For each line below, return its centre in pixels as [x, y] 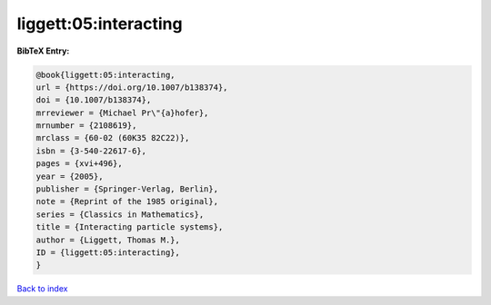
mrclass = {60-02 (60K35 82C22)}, [113, 138]
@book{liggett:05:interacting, [106, 74]
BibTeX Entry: [43, 51]
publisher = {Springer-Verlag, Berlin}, [127, 189]
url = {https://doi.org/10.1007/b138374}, [132, 87]
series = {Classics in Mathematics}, [120, 214]
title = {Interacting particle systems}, [130, 227]
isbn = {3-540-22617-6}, [91, 151]
